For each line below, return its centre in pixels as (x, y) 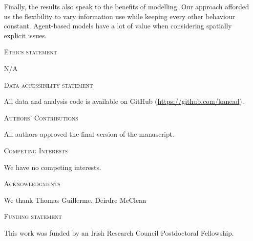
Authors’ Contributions (41, 117)
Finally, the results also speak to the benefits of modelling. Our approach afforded (126, 6)
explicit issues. (25, 35)
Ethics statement (31, 52)
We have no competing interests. (53, 167)
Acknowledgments (32, 183)
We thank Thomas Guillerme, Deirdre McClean (75, 200)
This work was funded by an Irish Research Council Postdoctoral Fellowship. (119, 232)
